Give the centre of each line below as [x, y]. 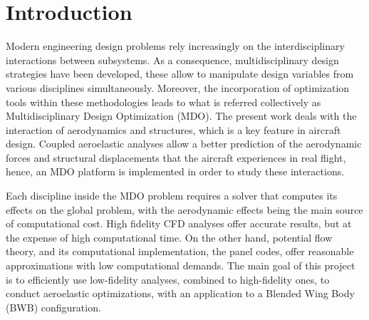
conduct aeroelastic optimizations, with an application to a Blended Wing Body [180, 293]
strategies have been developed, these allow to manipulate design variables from [180, 74]
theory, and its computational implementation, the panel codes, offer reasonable [180, 251]
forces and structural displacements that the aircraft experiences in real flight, [176, 157]
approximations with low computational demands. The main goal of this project [181, 265]
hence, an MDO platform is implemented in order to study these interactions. [175, 171]
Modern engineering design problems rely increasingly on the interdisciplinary [175, 46]
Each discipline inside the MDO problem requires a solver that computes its [172, 196]
